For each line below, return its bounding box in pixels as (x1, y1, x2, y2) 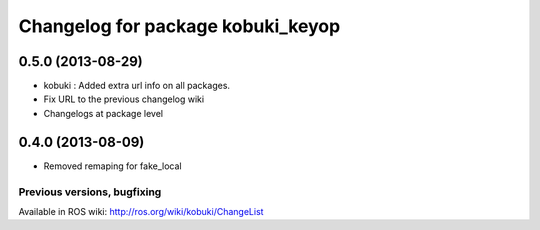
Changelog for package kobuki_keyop (18, 15, 341, 37)
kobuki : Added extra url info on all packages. (43, 80, 230, 92)
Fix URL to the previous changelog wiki (43, 93, 205, 105)
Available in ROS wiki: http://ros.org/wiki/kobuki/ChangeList (18, 205, 264, 217)
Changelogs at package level (43, 107, 164, 119)
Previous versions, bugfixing (18, 185, 162, 199)
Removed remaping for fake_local (43, 160, 182, 172)
